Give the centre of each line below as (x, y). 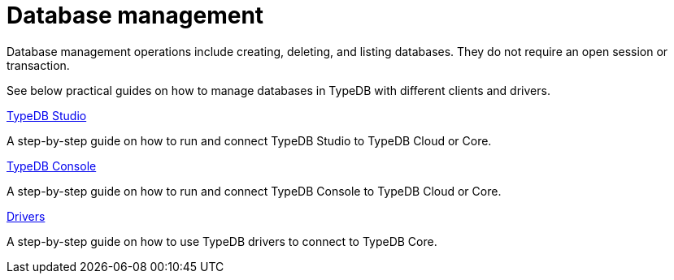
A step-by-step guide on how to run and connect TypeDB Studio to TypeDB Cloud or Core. (249, 140)
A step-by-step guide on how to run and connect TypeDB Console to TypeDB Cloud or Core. (254, 191)
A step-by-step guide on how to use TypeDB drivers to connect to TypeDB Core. (222, 241)
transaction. (38, 65)
